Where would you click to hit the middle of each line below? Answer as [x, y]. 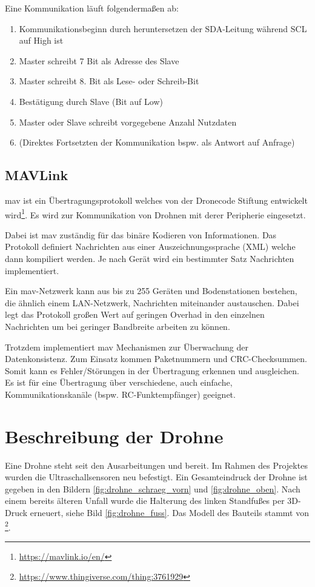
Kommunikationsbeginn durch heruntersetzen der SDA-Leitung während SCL [163, 28]
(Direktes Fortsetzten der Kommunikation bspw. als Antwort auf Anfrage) [157, 142]
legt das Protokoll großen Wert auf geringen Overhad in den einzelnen [135, 314]
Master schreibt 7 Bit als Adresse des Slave [99, 60]
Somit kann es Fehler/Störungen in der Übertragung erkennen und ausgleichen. [152, 370]
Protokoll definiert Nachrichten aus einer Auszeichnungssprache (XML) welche [150, 247]
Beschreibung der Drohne [114, 436]
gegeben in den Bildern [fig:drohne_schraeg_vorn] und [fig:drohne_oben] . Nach [153, 488]
